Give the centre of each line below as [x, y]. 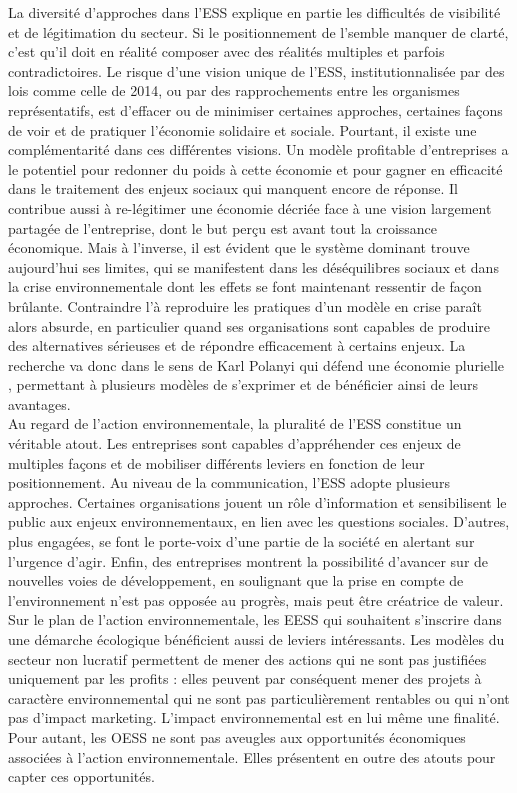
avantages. [39, 403]
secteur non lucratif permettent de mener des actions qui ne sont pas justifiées [247, 658]
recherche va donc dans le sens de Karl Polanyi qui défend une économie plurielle [256, 364]
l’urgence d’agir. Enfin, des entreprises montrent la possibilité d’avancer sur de [248, 560]
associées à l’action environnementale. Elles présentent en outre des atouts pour [252, 756]
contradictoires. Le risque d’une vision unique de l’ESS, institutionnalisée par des [256, 70]
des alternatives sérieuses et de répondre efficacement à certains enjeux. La [237, 345]
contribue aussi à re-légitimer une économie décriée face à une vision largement [250, 207]
